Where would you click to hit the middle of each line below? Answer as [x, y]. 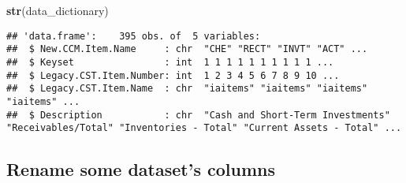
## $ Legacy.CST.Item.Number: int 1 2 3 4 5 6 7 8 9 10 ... [173, 75]
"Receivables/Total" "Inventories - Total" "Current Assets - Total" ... [204, 128]
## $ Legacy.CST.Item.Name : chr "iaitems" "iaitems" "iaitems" [187, 89]
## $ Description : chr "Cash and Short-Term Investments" [198, 115]
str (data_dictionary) [58, 10]
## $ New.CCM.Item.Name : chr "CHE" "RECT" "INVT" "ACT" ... [187, 49]
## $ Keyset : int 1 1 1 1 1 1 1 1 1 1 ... [170, 62]
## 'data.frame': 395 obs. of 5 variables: [134, 36]
